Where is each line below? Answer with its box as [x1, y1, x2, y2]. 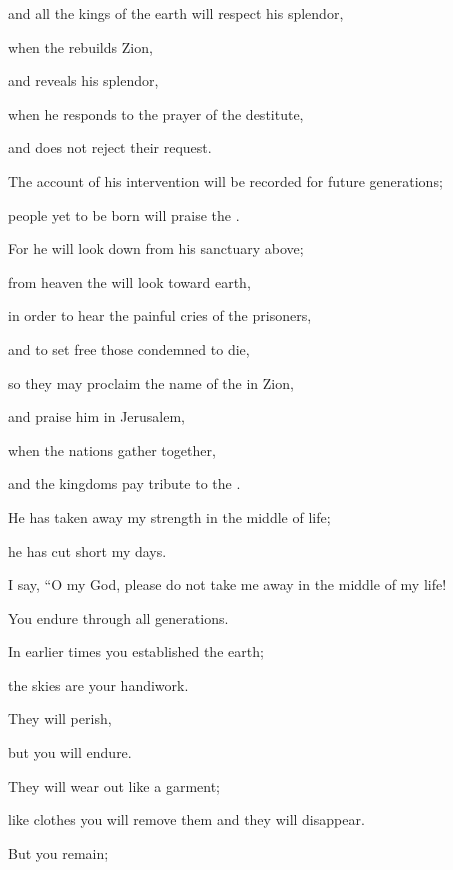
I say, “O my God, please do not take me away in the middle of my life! [8, 574, 447, 595]
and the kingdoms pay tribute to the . [8, 473, 241, 494]
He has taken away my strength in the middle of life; [8, 506, 331, 527]
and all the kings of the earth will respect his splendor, [8, 3, 344, 23]
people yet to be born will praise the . [8, 204, 240, 225]
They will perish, [8, 708, 112, 729]
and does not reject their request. [8, 137, 212, 158]
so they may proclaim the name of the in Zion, [8, 372, 294, 393]
